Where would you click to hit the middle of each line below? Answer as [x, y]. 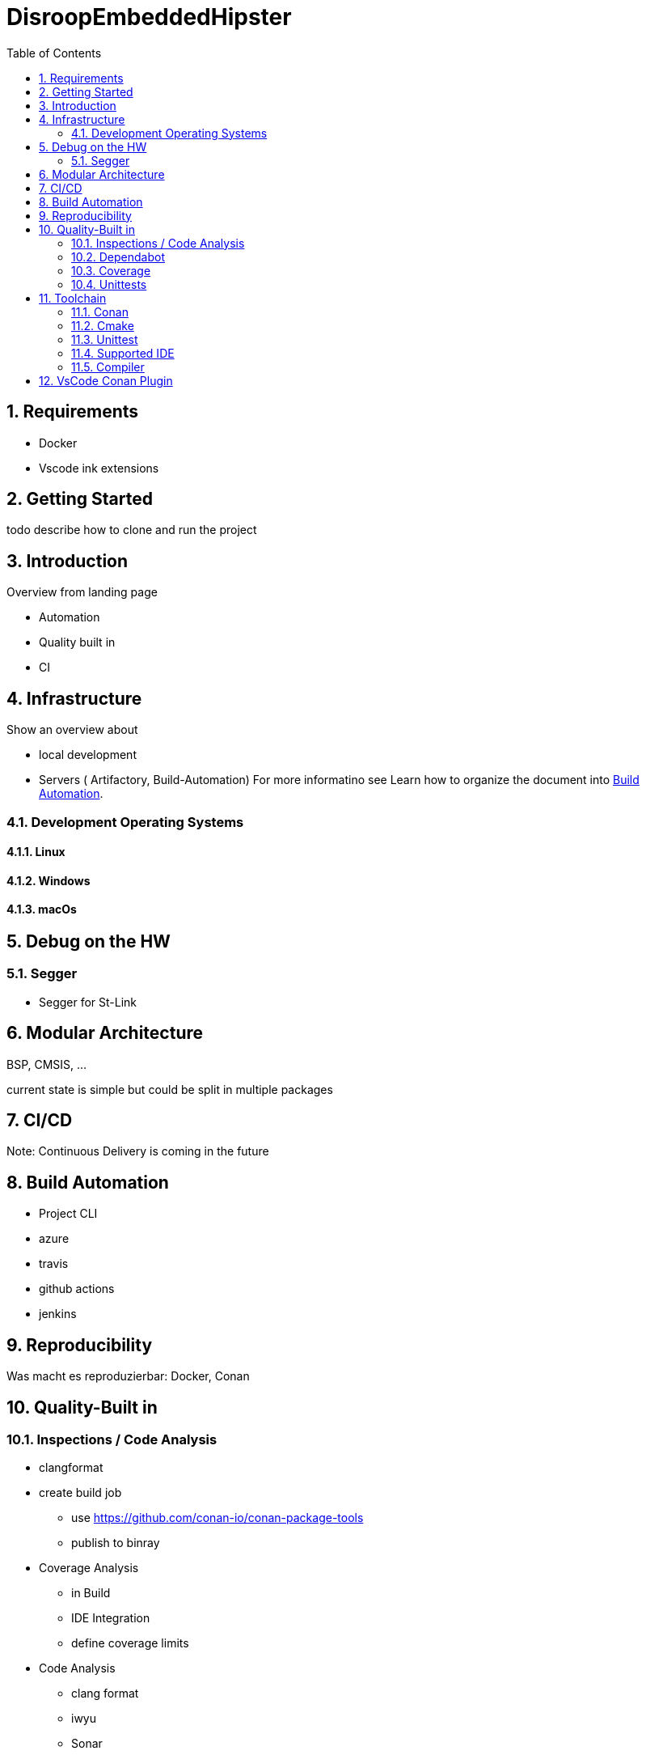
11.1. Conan [100, 312]
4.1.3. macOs [42, 909]
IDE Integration [111, 1618]
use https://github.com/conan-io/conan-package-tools [217, 1518]
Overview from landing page [82, 592]
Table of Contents [54, 53]
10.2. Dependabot [118, 256]
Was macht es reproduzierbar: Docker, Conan [128, 1376]
